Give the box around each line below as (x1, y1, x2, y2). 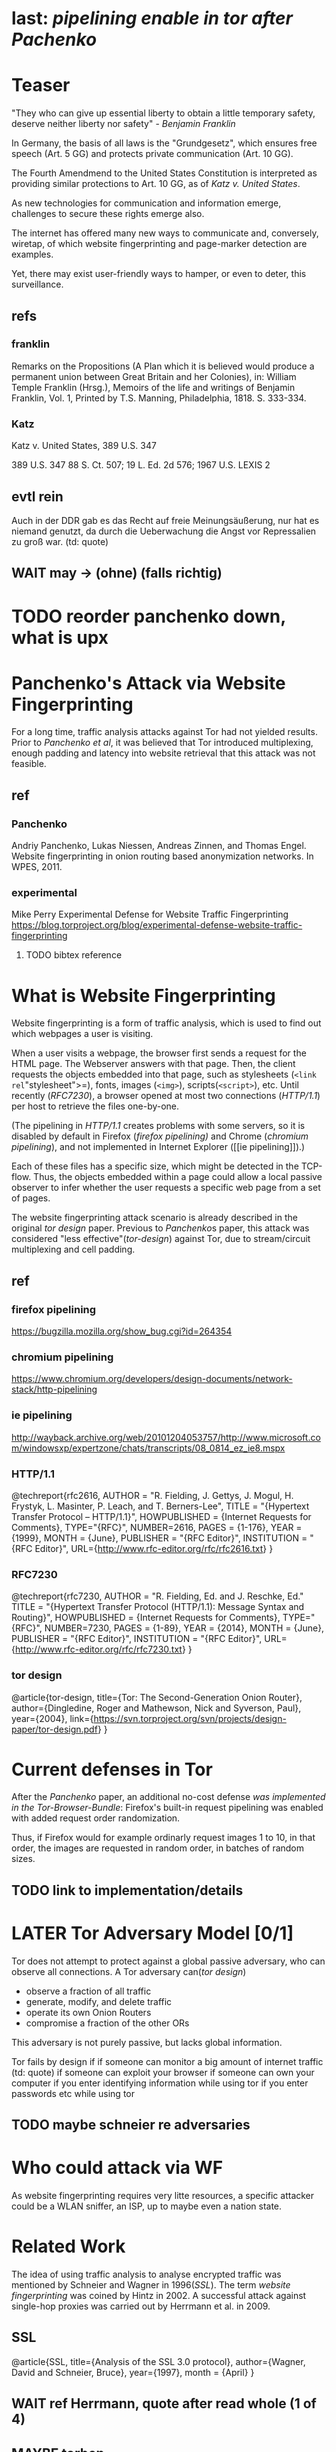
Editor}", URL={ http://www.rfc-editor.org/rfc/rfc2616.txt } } (34, 1542, 274, 1554)
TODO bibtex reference (25, 949, 123, 961)
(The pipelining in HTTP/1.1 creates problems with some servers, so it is (11, 1120, 306, 1132)
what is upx (11, 626, 109, 649)
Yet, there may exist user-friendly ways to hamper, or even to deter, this (11, 268, 307, 280)
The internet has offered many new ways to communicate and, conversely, (11, 227, 319, 239)
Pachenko (11, 28, 98, 51)
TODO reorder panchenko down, (11, 605, 286, 627)
